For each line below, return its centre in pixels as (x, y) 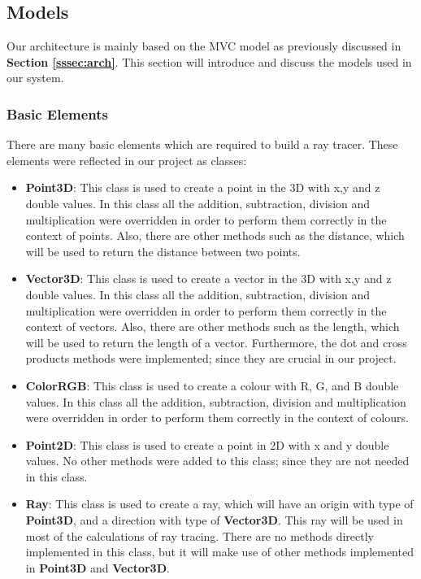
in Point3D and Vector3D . (98, 567)
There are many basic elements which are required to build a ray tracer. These (202, 144)
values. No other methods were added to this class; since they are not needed (217, 461)
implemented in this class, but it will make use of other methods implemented (219, 552)
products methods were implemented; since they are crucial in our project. (211, 358)
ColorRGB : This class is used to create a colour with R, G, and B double (212, 385)
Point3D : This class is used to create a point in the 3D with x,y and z (203, 187)
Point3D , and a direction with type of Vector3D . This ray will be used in (214, 520)
